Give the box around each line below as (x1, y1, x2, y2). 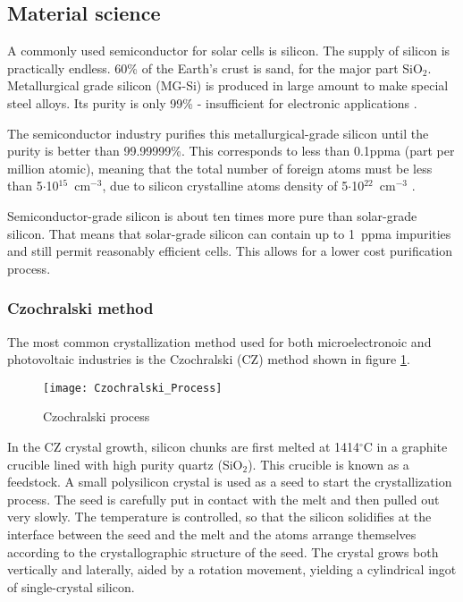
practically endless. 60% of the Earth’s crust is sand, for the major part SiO (7, 58, 423, 77)
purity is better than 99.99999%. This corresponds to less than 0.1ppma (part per (7, 141, 455, 160)
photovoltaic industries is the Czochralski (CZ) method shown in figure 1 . (7, 350, 410, 369)
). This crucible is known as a (248, 454, 409, 473)
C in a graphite (363, 437, 448, 455)
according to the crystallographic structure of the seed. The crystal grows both (7, 542, 439, 561)
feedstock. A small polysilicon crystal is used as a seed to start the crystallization (7, 472, 452, 491)
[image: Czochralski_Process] (43, 381, 223, 394)
